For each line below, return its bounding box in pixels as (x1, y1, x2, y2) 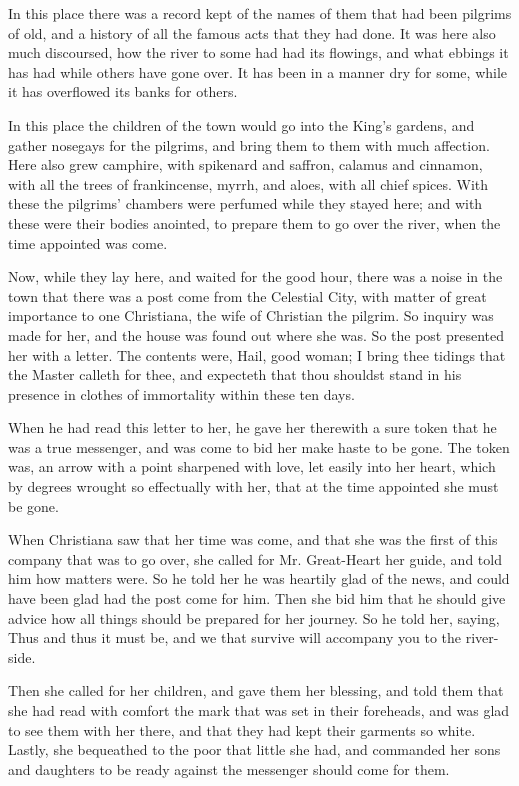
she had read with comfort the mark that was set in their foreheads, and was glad (8, 700, 510, 720)
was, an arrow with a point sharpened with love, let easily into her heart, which (8, 456, 496, 477)
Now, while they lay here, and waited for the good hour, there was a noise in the (8, 266, 503, 287)
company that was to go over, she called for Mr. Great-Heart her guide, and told (8, 548, 502, 569)
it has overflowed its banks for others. (8, 81, 238, 102)
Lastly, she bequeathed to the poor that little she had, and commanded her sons (8, 739, 501, 760)
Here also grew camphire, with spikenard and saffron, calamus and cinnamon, (8, 154, 483, 175)
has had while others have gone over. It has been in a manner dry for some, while (8, 61, 508, 82)
